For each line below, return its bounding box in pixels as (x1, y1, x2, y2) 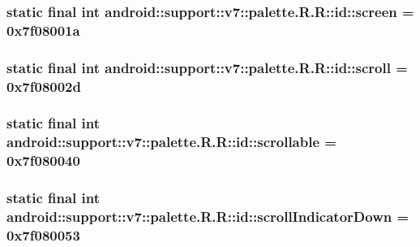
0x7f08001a (6, 19, 80, 40)
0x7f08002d (6, 76, 81, 96)
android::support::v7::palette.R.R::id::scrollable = (6, 132, 336, 152)
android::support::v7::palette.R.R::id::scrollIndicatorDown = (6, 206, 409, 227)
